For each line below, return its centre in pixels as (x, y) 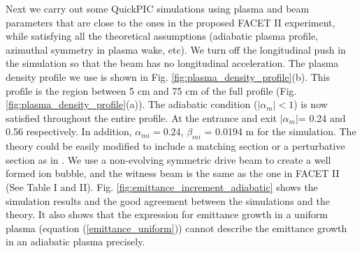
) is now (311, 104)
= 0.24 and (322, 117)
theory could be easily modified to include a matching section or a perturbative (175, 146)
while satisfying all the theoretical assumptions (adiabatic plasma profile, (162, 36)
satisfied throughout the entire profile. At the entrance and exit (142, 117)
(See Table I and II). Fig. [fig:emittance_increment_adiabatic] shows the (162, 186)
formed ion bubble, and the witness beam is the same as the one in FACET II (173, 173)
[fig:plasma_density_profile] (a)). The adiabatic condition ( (132, 104)
